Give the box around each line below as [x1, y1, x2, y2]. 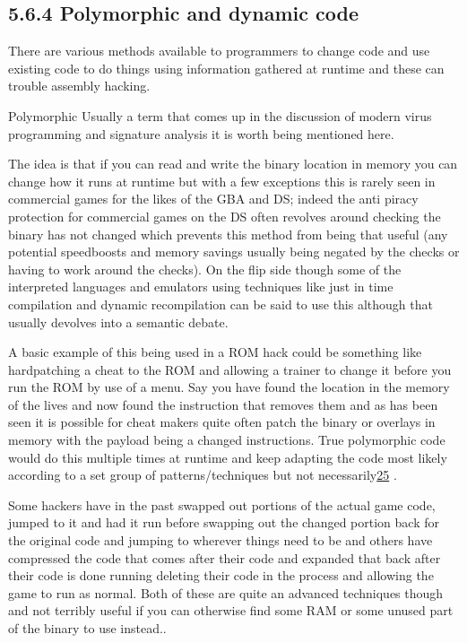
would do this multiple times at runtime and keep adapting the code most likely [8, 447, 447, 466]
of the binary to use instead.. [8, 619, 167, 638]
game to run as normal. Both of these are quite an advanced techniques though [8, 583, 444, 602]
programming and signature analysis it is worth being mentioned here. [8, 124, 394, 143]
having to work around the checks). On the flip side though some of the [8, 259, 402, 278]
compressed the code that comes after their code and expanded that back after [8, 548, 441, 567]
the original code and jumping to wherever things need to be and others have [8, 531, 433, 550]
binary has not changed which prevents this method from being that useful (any [8, 224, 448, 243]
